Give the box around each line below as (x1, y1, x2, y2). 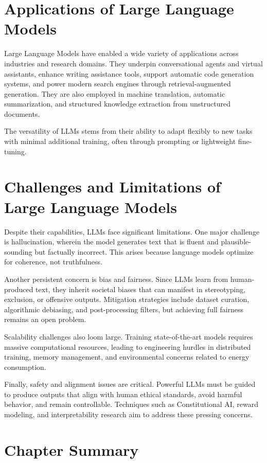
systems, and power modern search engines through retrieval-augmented (4, 78, 231, 89)
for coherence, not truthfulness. (4, 256, 102, 267)
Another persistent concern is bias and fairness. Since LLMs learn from (4, 273, 228, 284)
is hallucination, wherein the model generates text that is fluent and (4, 236, 219, 247)
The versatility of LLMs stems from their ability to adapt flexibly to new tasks (4, 126, 253, 136)
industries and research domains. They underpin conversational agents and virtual (4, 58, 263, 68)
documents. (4, 108, 40, 119)
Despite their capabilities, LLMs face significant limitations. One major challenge (4, 226, 260, 237)
